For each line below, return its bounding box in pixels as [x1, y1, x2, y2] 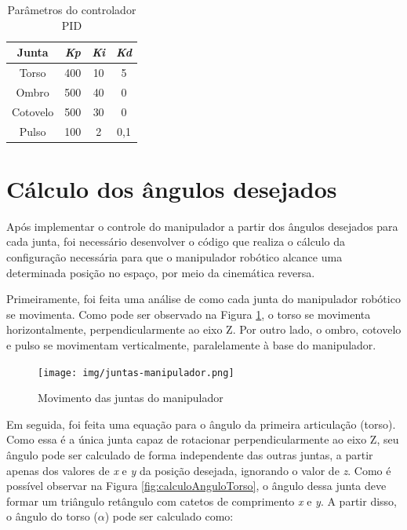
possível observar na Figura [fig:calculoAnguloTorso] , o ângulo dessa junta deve [6, 477, 387, 494]
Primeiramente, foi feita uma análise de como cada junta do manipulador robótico [6, 291, 401, 307]
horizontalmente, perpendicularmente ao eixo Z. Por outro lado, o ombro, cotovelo [6, 321, 402, 338]
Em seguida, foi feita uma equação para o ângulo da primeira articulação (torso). [6, 415, 396, 432]
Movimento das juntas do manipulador [38, 389, 223, 406]
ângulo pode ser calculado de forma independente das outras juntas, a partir [6, 446, 373, 462]
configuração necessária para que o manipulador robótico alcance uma [6, 248, 343, 265]
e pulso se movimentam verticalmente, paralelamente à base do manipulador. [6, 336, 376, 353]
